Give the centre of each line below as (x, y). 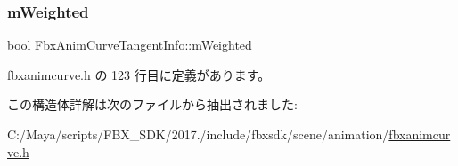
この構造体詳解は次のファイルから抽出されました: (152, 104)
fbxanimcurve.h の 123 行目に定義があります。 (139, 74)
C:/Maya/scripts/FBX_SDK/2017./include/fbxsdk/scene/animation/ (198, 134)
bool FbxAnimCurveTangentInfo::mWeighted (130, 45)
